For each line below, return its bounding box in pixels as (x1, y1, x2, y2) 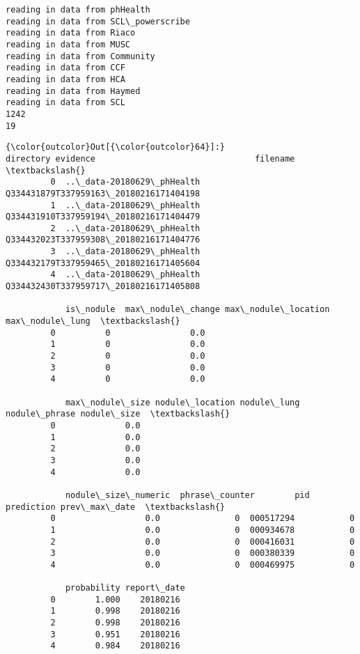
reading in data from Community (6, 51, 155, 61)
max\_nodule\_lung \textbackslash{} (6, 316, 180, 327)
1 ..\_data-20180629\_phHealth (50, 200, 201, 210)
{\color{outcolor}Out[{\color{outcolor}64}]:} (6, 142, 225, 153)
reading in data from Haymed (6, 86, 141, 96)
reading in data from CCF (6, 63, 125, 73)
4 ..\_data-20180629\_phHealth (50, 270, 201, 280)
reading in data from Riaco (6, 28, 136, 38)
